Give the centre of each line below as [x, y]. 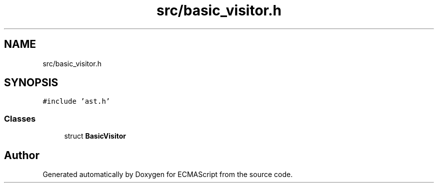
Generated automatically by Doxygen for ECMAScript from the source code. [168, 175]
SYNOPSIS [31, 83]
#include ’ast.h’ [76, 101]
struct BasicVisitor [95, 136]
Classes [20, 118]
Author [22, 155]
